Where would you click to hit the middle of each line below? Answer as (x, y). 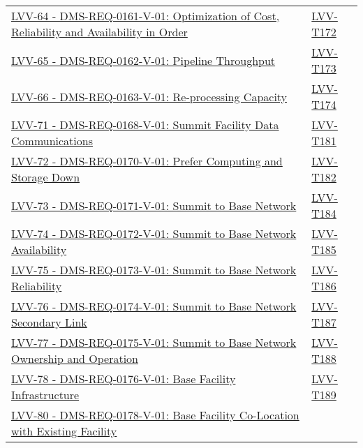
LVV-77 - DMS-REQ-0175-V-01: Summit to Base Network (154, 342)
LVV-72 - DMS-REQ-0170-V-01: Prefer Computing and (147, 161)
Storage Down (46, 177)
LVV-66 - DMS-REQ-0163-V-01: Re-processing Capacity (149, 96)
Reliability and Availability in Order (99, 32)
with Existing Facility (64, 431)
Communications (52, 141)
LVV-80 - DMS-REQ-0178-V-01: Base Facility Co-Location (155, 415)
